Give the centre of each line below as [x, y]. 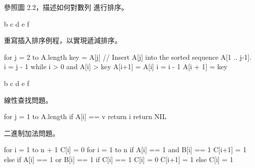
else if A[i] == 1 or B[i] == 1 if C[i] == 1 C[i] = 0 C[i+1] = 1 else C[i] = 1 [119, 159]
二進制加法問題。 [32, 133]
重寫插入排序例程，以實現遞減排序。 [63, 40]
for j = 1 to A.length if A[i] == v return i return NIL [85, 116]
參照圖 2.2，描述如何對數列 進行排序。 [66, 7]
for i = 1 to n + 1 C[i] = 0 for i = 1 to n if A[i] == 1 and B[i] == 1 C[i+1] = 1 [125, 149]
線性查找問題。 [28, 100]
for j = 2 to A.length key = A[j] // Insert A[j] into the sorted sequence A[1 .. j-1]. [128, 57]
